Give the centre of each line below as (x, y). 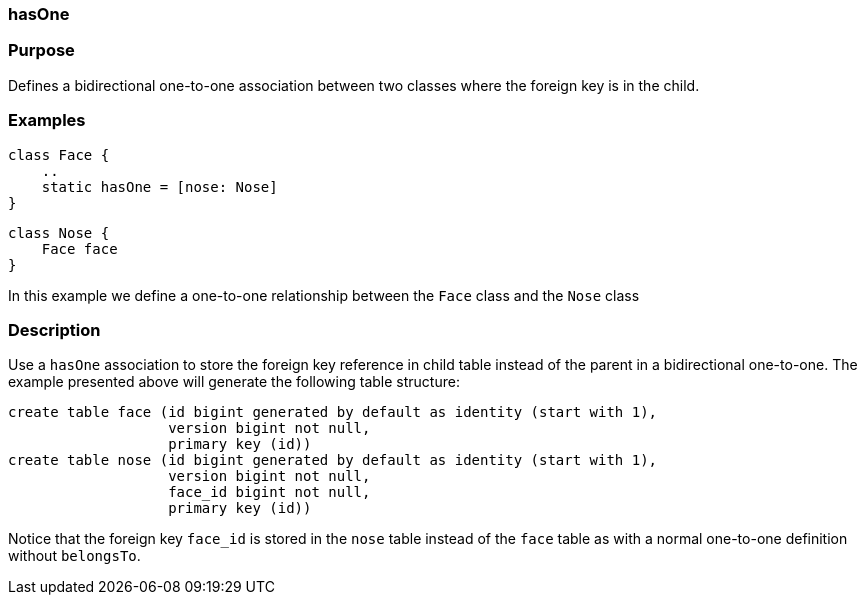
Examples (47, 120)
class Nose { (59, 232)
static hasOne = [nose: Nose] (159, 186)
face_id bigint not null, (269, 492)
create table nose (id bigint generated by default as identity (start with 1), (333, 460)
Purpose (41, 50)
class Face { (59, 154)
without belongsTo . (74, 556)
